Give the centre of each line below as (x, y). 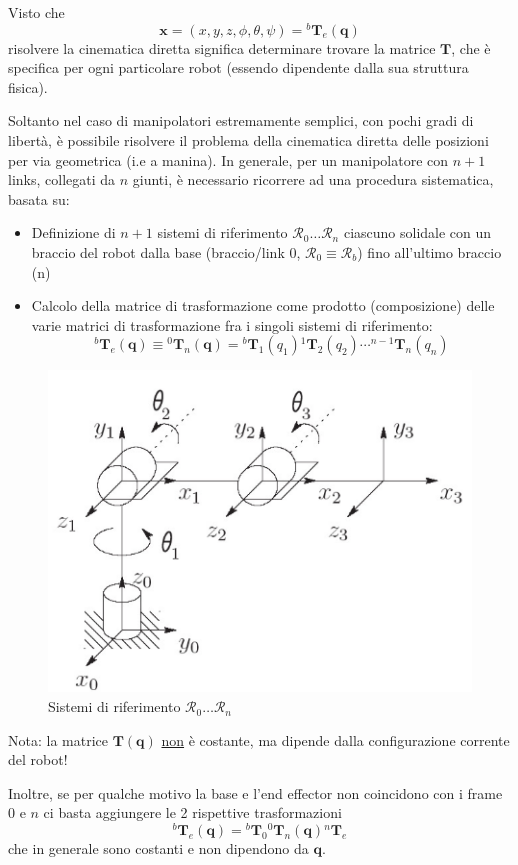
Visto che (36, 12)
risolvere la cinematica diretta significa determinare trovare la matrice (222, 47)
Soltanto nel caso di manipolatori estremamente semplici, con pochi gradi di (241, 120)
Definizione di (73, 232)
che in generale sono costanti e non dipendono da (158, 848)
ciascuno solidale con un (417, 232)
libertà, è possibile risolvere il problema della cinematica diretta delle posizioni (248, 140)
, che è (471, 47)
